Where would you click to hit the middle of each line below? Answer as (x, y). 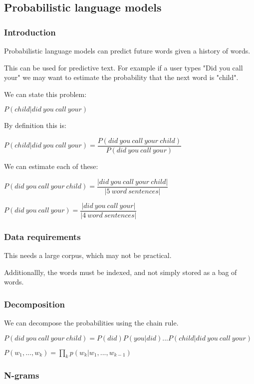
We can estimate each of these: (51, 166)
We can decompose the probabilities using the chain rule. (91, 322)
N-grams (22, 375)
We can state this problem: (45, 94)
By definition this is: (35, 125)
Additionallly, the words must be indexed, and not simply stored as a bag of (121, 272)
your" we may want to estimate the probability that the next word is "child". (121, 77)
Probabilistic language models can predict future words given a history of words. (127, 50)
